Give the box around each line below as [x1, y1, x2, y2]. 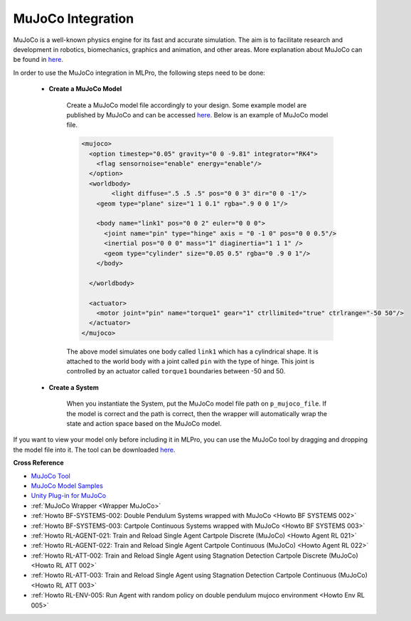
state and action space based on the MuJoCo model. [66, 420, 222, 428]
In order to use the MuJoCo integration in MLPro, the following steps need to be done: [13, 68, 266, 77]
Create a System [48, 383, 99, 391]
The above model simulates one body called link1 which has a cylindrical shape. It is [66, 347, 319, 356]
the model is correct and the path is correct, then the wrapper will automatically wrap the [66, 409, 328, 418]
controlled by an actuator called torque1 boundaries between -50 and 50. [66, 367, 286, 376]
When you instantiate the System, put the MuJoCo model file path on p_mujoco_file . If [66, 399, 327, 408]
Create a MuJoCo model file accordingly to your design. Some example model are [66, 100, 307, 110]
